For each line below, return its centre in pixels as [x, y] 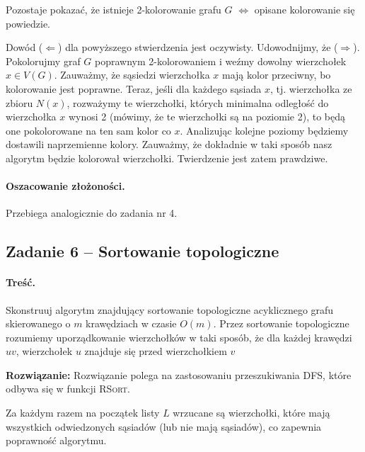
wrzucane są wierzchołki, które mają [251, 413]
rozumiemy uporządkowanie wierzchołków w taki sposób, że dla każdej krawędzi [179, 337]
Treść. [21, 282]
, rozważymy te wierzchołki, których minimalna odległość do [198, 102]
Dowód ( [24, 47]
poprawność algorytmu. [56, 440]
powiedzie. [28, 23]
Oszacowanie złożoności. [65, 186]
